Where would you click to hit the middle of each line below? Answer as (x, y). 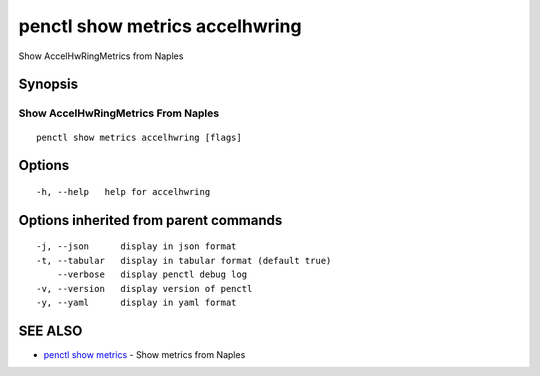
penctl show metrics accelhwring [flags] (139, 137)
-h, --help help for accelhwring (123, 191)
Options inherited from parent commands (150, 220)
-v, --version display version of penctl (144, 288)
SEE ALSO (50, 330)
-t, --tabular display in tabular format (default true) (184, 260)
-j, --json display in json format (136, 246)
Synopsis (48, 84)
